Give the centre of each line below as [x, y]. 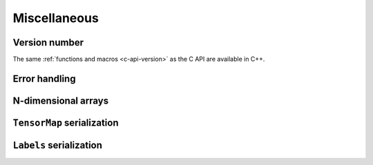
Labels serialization [58, 145]
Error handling [44, 78]
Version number [48, 42]
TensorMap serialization [66, 123]
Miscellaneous [56, 18]
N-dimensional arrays [61, 100]
